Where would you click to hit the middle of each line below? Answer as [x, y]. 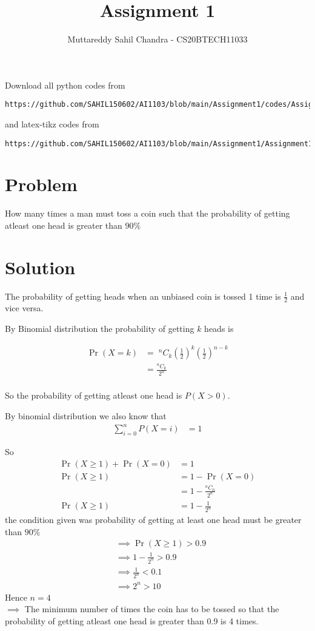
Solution [40, 267]
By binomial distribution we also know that [86, 416]
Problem [41, 184]
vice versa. [24, 308]
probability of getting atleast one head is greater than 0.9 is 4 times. [132, 620]
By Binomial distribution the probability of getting [100, 329]
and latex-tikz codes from [52, 123]
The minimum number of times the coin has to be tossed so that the [152, 609]
